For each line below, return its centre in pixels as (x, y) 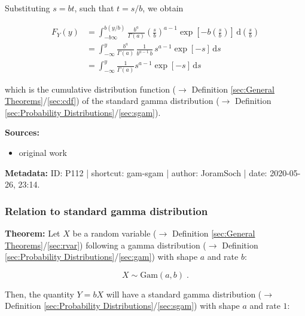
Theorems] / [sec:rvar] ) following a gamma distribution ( (106, 245)
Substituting (28, 8)
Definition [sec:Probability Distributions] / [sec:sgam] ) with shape (122, 306)
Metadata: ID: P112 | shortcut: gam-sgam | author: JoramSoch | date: (136, 172)
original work (43, 153)
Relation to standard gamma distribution (106, 211)
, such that (94, 8)
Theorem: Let (33, 233)
